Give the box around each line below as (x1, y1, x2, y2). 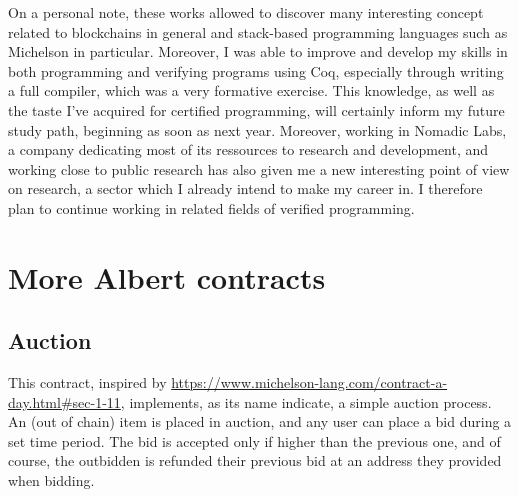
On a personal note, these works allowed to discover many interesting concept (8, 2, 484, 22)
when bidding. (8, 470, 95, 491)
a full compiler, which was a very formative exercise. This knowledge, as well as (8, 80, 495, 101)
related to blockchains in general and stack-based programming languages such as (8, 21, 508, 42)
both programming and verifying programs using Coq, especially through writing (8, 60, 504, 81)
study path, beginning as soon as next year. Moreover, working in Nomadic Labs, (8, 119, 507, 140)
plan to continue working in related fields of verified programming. (8, 197, 415, 218)
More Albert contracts (8, 256, 326, 297)
